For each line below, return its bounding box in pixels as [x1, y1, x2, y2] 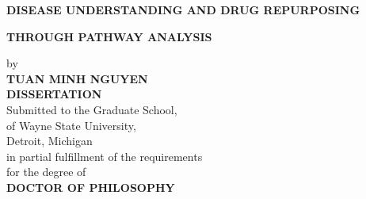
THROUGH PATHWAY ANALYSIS [6, 28, 212, 44]
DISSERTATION [6, 86, 102, 102]
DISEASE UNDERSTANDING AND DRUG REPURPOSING [6, 2, 360, 17]
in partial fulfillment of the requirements [6, 147, 203, 164]
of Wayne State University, [6, 117, 136, 133]
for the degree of [6, 163, 86, 180]
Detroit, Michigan [6, 132, 93, 149]
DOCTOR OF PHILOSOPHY [6, 178, 175, 195]
